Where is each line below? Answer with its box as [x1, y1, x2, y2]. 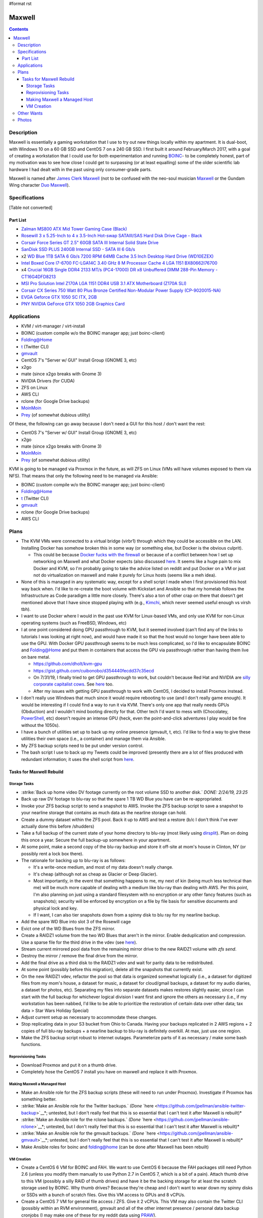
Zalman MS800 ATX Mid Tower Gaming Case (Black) [21, 226, 128, 231]
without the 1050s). [21, 722, 60, 728]
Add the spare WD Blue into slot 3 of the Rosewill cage [21, 919, 131, 925]
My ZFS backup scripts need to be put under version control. [21, 742, 144, 748]
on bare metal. [21, 654, 51, 660]
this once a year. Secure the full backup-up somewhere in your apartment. [21, 837, 171, 843]
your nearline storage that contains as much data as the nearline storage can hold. [21, 810, 187, 816]
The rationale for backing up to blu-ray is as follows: [21, 857, 126, 863]
